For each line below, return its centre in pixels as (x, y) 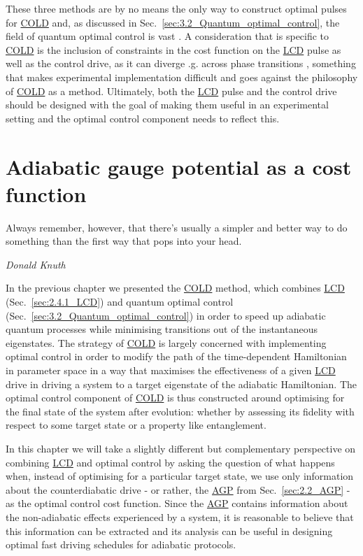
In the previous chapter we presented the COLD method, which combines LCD (175, 288)
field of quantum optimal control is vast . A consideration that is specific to (168, 36)
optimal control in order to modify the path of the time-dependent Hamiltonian (176, 356)
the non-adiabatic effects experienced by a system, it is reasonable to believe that (180, 516)
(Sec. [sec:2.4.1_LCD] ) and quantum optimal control (120, 302)
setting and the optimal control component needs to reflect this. (143, 118)
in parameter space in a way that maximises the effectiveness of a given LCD (171, 370)
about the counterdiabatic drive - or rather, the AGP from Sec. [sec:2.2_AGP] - (178, 489)
